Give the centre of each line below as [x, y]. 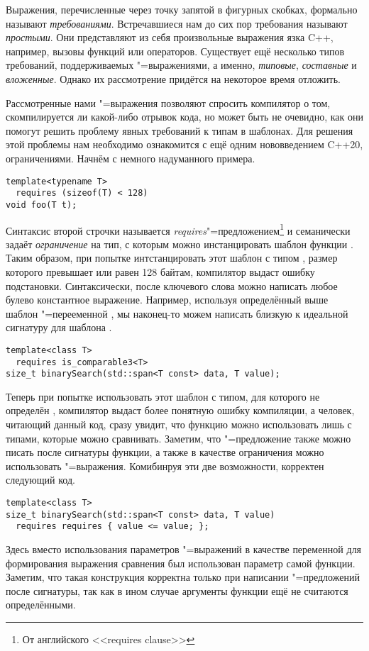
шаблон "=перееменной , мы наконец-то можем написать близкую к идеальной [177, 313]
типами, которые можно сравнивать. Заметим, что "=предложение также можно [178, 438]
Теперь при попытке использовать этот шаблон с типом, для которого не [163, 396]
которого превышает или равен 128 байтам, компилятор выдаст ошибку [160, 271]
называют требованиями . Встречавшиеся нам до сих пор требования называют [177, 23]
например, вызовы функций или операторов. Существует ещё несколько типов [175, 51]
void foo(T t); [42, 205]
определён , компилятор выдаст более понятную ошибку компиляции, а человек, [180, 410]
